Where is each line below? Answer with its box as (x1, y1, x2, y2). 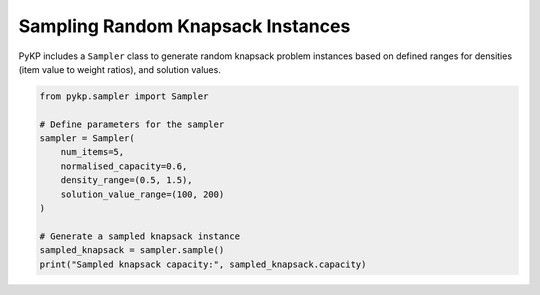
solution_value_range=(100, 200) (60, 188, 225, 200)
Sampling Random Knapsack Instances (18, 15, 351, 37)
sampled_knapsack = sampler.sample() (39, 245, 225, 256)
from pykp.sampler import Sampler (39, 90, 209, 102)
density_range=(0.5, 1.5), (60, 175, 194, 186)
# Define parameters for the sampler (39, 118, 225, 130)
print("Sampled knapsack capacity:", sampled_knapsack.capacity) (39, 258, 367, 270)
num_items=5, (60, 146, 125, 158)
